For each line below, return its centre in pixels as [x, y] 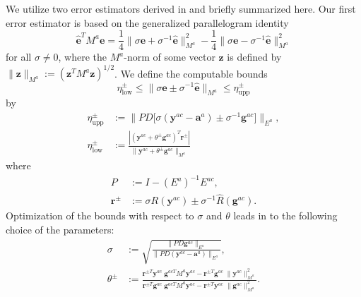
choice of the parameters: [60, 229]
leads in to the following [285, 216]
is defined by [254, 57]
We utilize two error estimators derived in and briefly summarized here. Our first [181, 8]
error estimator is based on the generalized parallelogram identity [147, 22]
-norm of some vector [170, 57]
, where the [83, 57]
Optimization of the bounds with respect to [100, 216]
